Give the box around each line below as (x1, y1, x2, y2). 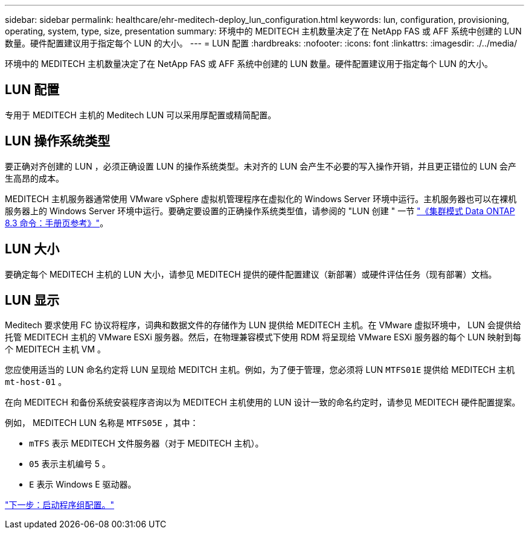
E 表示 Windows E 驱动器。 (29, 479, 136, 490)
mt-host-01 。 (5, 377, 67, 387)
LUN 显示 (5, 292, 60, 308)
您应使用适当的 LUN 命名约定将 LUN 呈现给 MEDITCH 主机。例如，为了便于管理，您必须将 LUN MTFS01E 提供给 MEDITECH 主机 (5, 364, 515, 375)
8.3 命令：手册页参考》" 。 (5, 217, 109, 228)
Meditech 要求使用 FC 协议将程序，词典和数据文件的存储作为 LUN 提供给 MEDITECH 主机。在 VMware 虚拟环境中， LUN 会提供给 (5, 320, 522, 331)
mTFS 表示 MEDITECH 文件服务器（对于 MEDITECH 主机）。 (29, 438, 264, 449)
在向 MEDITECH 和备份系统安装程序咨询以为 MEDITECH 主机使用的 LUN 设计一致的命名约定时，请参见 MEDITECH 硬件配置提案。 (5, 397, 521, 408)
